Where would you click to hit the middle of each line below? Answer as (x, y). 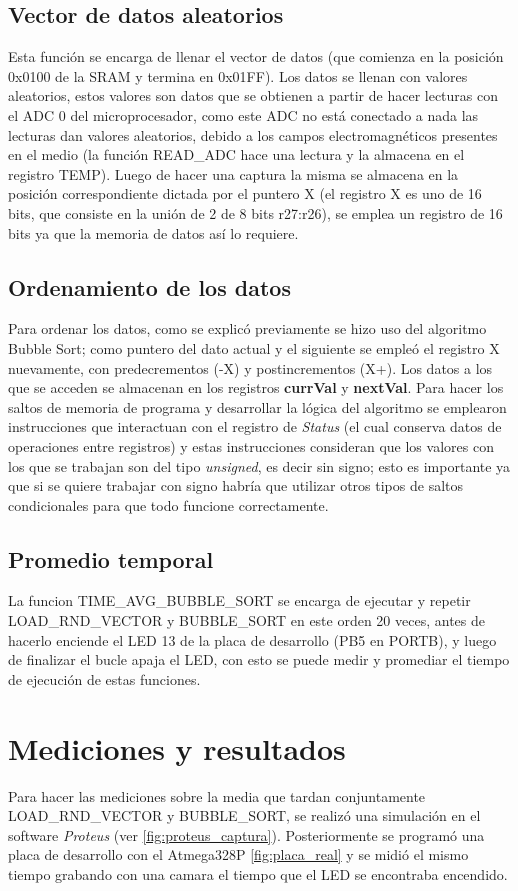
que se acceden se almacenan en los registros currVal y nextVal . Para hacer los (256, 387)
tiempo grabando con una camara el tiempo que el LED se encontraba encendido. (258, 873)
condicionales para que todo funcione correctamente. (168, 504)
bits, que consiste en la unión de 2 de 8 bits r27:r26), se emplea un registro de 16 (255, 212)
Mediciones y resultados (177, 747)
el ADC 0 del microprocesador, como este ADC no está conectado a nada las (243, 114)
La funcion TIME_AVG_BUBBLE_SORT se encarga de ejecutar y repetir (239, 600)
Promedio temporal (111, 558)
